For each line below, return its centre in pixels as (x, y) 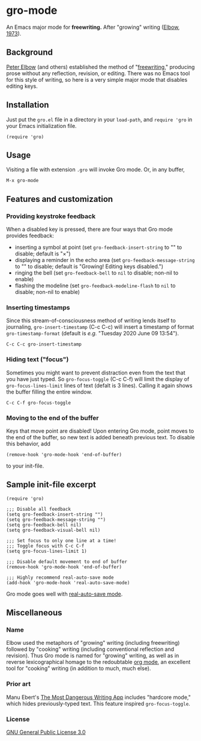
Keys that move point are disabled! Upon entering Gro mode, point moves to (100, 431)
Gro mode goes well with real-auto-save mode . (64, 594)
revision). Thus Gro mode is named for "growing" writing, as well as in (93, 656)
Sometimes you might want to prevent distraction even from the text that (96, 373)
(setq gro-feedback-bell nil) (44, 525)
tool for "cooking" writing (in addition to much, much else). (79, 668)
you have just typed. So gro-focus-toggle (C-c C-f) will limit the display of (98, 379)
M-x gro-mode (22, 181)
